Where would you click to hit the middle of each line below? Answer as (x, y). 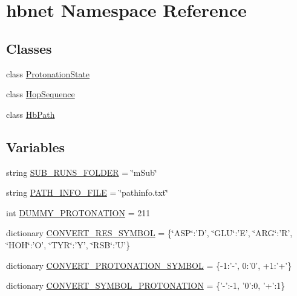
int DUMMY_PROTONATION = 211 (78, 212)
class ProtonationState (48, 73)
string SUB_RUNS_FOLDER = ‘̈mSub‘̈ (82, 172)
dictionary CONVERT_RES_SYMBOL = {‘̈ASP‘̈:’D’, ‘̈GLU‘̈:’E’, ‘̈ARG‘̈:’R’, (149, 233)
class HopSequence (41, 94)
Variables (36, 146)
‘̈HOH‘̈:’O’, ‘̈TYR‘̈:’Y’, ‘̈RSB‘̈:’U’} (68, 244)
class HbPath (31, 114)
